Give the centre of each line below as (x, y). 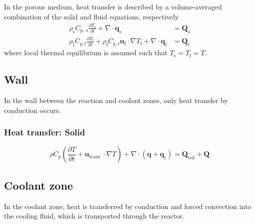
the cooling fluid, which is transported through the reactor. (94, 216)
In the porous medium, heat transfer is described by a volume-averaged (113, 6)
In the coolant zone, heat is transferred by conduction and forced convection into (128, 206)
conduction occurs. (33, 110)
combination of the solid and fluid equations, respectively (91, 16)
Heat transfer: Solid (45, 132)
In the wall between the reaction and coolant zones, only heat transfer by (116, 100)
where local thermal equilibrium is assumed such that (86, 53)
